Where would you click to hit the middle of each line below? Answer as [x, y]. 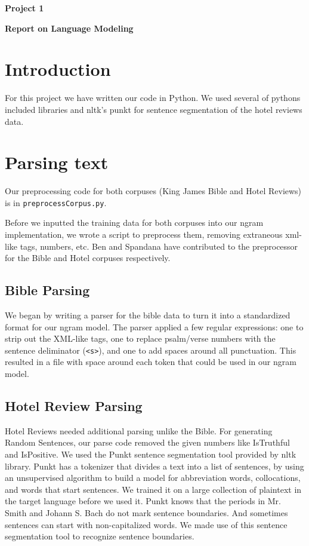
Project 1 [24, 8]
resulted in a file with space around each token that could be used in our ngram [151, 362]
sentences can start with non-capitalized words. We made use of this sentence [146, 524]
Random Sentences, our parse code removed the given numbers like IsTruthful [147, 442]
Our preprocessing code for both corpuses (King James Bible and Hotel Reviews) [153, 191]
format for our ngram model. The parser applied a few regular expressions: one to [154, 326]
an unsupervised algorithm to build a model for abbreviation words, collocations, [153, 478]
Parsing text [57, 162]
